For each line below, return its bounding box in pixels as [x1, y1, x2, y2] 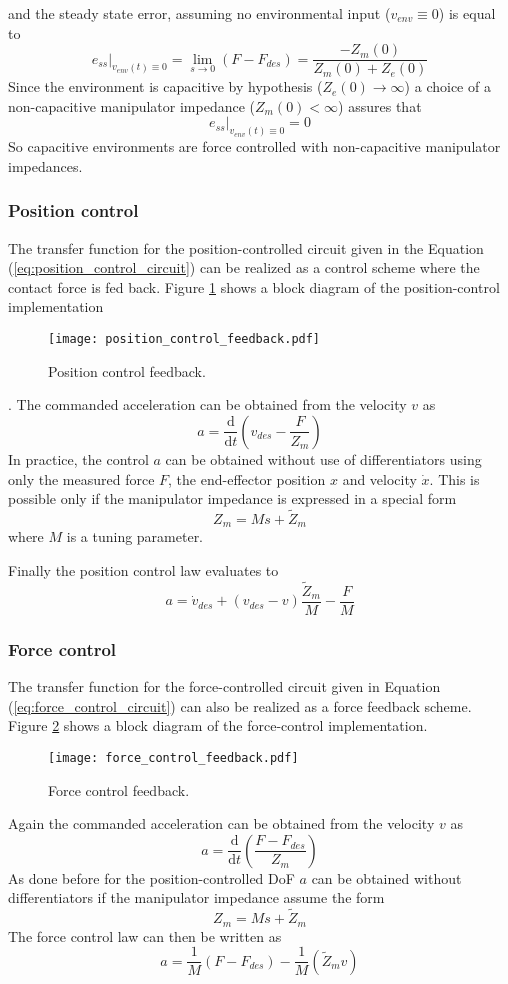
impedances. [8, 155, 83, 176]
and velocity [342, 468, 417, 489]
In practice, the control [8, 448, 149, 469]
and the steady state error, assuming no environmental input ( [8, 3, 391, 23]
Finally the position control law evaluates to [8, 559, 279, 580]
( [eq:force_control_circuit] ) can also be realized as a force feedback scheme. [8, 695, 472, 716]
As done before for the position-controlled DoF [8, 867, 295, 888]
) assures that [338, 95, 422, 116]
